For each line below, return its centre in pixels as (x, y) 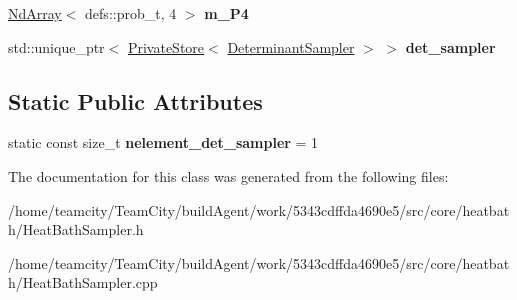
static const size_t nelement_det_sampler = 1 (163, 142)
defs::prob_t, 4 (131, 13)
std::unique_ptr (56, 46)
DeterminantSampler (291, 46)
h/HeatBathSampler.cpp (83, 282)
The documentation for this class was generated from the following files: (228, 175)
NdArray (35, 13)
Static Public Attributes (135, 100)
